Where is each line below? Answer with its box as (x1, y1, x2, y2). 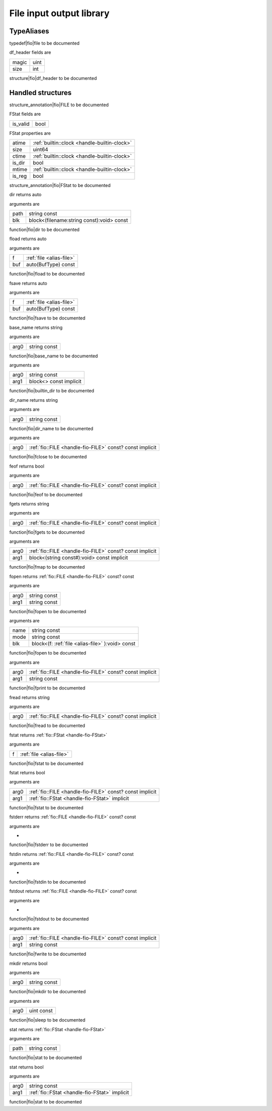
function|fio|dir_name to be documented (9, 425, 93, 432)
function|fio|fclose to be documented (9, 454, 87, 460)
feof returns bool (9, 463, 45, 469)
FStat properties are (9, 130, 51, 136)
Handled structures (9, 88, 72, 97)
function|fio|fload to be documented (9, 271, 85, 277)
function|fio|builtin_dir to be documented (9, 388, 94, 394)
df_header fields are (9, 50, 51, 56)
